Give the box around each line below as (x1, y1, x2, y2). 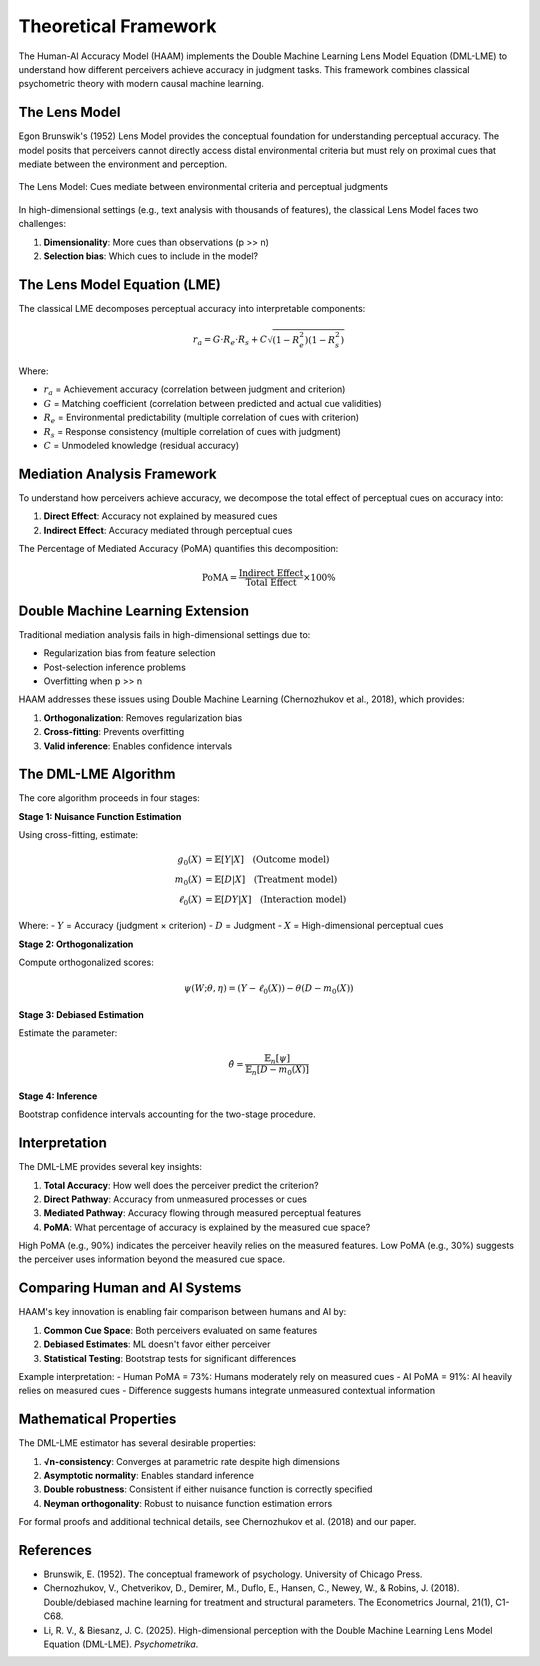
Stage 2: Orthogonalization (18, 938, 134, 950)
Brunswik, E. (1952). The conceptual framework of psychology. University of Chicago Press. (43, 1568, 423, 1580)
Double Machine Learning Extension (18, 602, 250, 619)
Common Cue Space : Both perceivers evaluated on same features (43, 1324, 318, 1336)
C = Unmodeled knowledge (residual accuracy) (43, 440, 240, 451)
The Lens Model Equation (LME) (18, 276, 222, 293)
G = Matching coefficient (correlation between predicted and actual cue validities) (43, 397, 382, 409)
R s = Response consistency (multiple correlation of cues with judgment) (43, 425, 342, 440)
